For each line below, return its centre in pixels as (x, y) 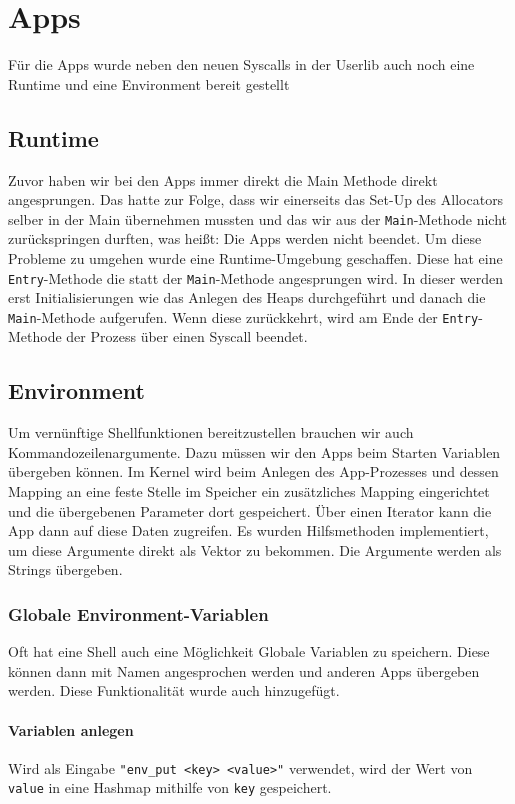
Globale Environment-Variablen (138, 613)
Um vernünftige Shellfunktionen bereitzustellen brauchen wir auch (211, 432)
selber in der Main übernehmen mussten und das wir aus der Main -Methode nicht (258, 218)
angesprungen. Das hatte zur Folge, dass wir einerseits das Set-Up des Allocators (256, 199)
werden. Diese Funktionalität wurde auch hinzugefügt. (174, 690)
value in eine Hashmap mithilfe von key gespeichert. (170, 787)
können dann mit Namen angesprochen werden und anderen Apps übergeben (244, 670)
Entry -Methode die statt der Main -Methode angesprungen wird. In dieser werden (255, 277)
